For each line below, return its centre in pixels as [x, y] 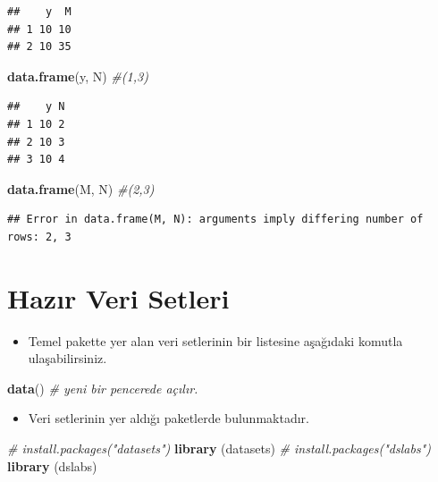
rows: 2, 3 [39, 237]
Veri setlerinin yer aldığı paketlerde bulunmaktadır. [168, 418]
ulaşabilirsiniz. [67, 358]
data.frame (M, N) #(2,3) [81, 188]
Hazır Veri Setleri [118, 297]
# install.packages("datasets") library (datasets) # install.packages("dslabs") [219, 448]
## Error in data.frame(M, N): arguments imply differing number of [215, 220]
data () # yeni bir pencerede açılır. [103, 388]
